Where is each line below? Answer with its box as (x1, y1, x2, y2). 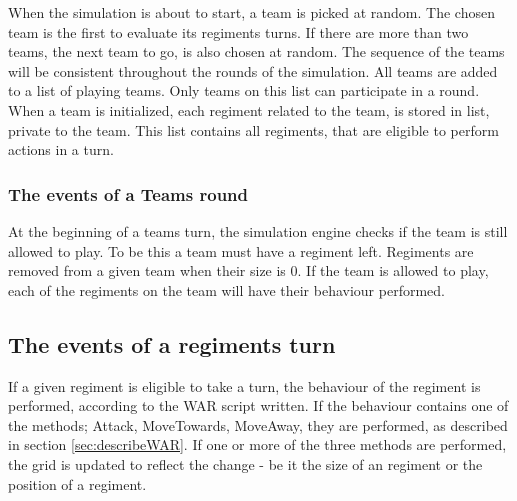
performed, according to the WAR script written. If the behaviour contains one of (8, 395, 509, 416)
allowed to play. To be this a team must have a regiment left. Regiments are (8, 240, 474, 261)
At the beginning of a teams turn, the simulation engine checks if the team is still (8, 220, 508, 241)
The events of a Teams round (8, 181, 249, 206)
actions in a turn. (8, 139, 114, 160)
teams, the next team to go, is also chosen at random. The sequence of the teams (8, 41, 505, 62)
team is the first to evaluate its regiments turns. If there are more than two (8, 21, 469, 42)
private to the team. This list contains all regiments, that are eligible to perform (8, 119, 499, 140)
